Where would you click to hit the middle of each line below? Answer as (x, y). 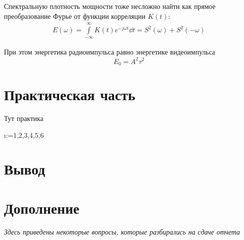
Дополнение (42, 208)
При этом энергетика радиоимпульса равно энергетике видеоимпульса (110, 52)
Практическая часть (70, 94)
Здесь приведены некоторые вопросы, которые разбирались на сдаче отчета (122, 231)
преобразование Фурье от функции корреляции (75, 16)
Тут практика (24, 118)
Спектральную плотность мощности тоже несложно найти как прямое (110, 6)
